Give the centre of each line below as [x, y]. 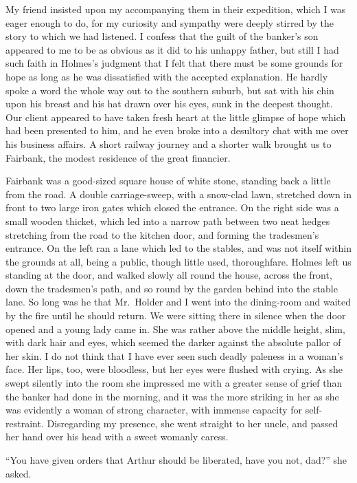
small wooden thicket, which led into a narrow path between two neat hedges [168, 221]
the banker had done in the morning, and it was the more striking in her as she [172, 396]
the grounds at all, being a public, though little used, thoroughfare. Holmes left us [178, 261]
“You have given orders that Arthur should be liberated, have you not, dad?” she [176, 460]
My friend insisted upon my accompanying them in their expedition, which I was [176, 9]
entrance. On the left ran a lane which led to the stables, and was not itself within [178, 248]
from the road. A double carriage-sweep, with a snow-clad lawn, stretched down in [179, 194]
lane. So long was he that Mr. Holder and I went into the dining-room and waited [178, 302]
